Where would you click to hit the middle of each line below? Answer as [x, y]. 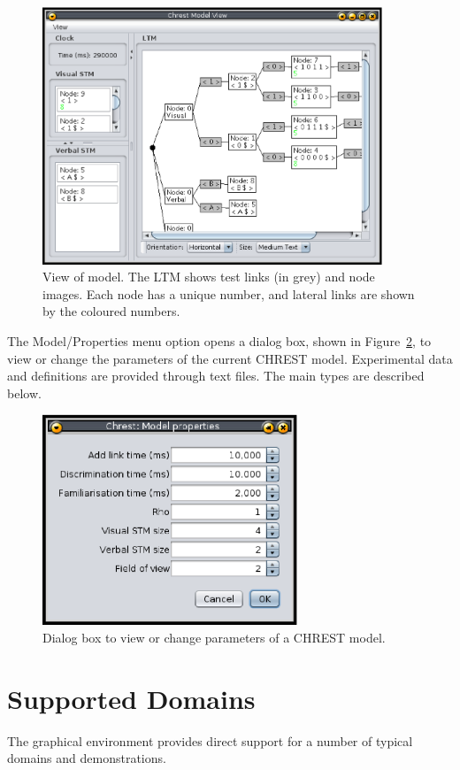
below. [24, 393]
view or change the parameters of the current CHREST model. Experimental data [230, 358]
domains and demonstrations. [87, 758]
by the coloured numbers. [111, 311]
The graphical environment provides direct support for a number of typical [210, 740]
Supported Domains [131, 698]
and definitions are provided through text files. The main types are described [216, 376]
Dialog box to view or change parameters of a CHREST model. [214, 637]
